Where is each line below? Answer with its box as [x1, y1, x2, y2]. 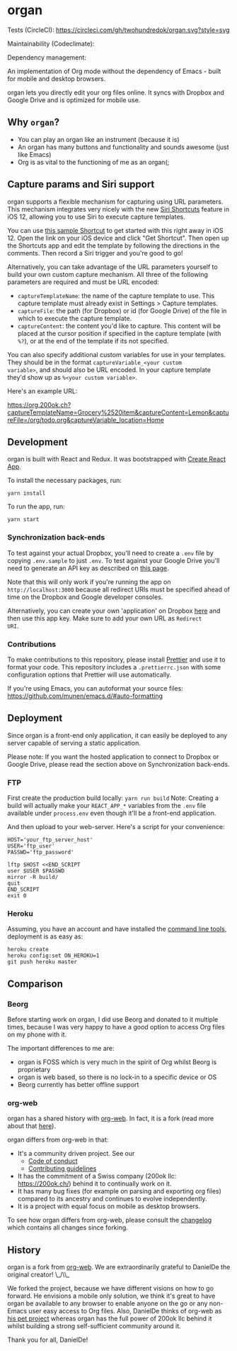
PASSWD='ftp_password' [7, 849, 74, 856]
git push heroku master [7, 958, 78, 966]
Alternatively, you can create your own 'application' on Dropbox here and [7, 606, 221, 615]
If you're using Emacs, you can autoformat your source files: [7, 684, 184, 692]
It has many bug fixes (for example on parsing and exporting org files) [17, 1187, 221, 1196]
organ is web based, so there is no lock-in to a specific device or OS [17, 1073, 217, 1081]
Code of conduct [28, 1156, 78, 1166]
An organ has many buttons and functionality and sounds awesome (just [17, 143, 229, 151]
